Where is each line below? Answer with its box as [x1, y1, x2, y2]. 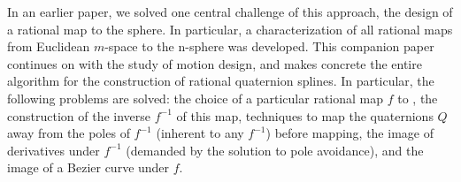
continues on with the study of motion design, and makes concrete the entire [7, 54, 422, 72]
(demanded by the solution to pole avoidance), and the [126, 140, 424, 159]
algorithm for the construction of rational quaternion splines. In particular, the [7, 72, 434, 90]
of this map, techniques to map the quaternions [176, 106, 434, 125]
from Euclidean [7, 37, 90, 56]
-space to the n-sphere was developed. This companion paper [104, 37, 434, 56]
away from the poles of [7, 124, 130, 142]
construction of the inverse [7, 106, 151, 125]
